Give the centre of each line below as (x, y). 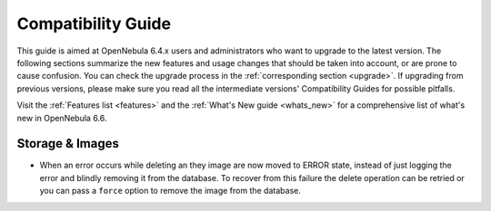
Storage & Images (68, 144)
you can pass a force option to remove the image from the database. (170, 191)
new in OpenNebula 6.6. (62, 118)
